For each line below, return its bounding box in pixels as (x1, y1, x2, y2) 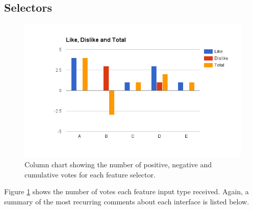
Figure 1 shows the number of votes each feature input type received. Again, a (4, 186, 249, 197)
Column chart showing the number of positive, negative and (24, 159, 212, 169)
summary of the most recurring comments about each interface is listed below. (4, 196, 249, 206)
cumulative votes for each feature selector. (24, 169, 156, 179)
